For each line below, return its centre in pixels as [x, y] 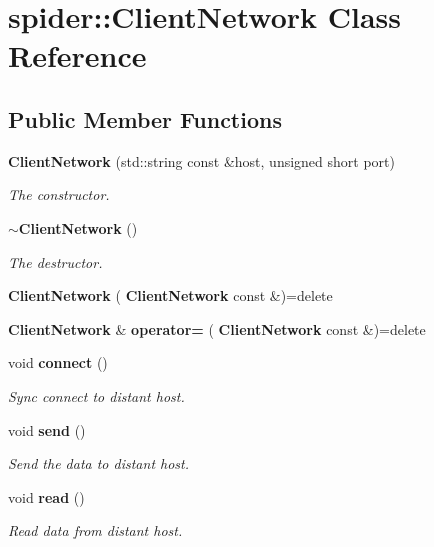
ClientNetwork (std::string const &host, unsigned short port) [201, 160]
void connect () [58, 362]
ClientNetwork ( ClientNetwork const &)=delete [170, 295]
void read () [46, 496]
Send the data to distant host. [99, 463]
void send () [47, 429]
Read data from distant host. [95, 530]
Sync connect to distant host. [96, 395]
